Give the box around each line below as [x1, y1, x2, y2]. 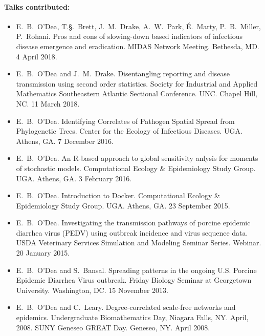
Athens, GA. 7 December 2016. [16, 135, 114, 146]
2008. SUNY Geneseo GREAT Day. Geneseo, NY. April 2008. [16, 322, 210, 332]
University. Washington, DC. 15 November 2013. [16, 284, 168, 295]
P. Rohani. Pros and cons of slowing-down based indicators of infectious [16, 31, 242, 41]
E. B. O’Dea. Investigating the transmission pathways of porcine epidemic [16, 217, 251, 228]
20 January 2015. [16, 247, 70, 258]
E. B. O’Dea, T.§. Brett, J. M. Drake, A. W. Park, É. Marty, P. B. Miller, [16, 20, 261, 31]
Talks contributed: [4, 1, 70, 12]
